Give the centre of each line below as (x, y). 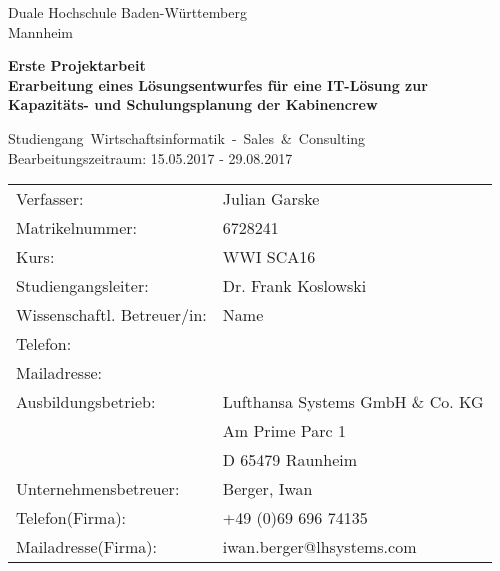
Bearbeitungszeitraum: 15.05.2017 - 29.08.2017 (150, 157)
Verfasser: (50, 199)
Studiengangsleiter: (82, 286)
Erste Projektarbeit (77, 65)
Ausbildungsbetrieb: (86, 402)
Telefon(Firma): (71, 518)
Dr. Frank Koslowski (294, 286)
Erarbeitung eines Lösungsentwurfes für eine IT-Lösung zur (218, 84)
